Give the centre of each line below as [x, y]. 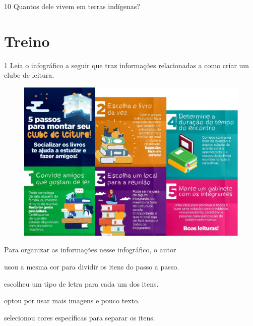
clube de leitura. [29, 75]
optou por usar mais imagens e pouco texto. [72, 301]
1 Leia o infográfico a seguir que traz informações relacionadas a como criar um [126, 65]
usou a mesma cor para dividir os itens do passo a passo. [92, 267]
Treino [27, 41]
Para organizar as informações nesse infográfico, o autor [90, 250]
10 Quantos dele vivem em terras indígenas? [72, 6]
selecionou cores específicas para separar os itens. [80, 317]
